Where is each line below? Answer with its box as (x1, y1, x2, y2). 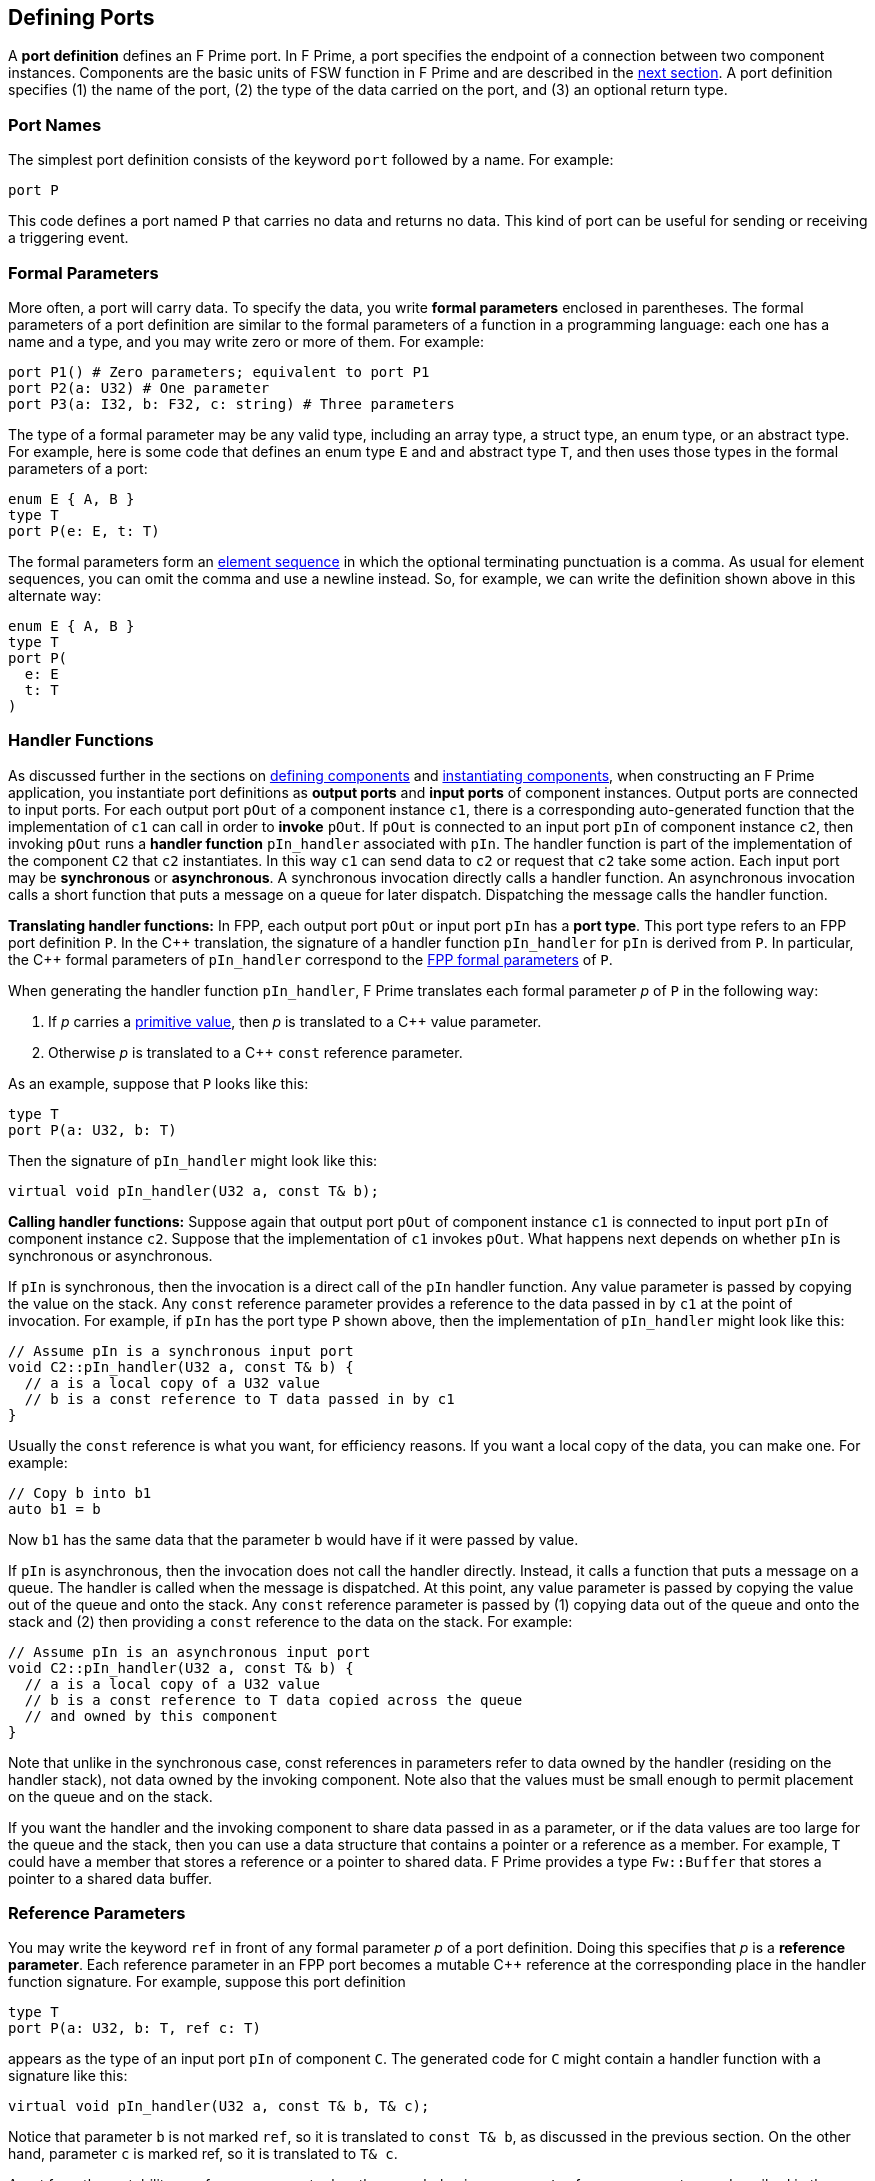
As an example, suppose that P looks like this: (8, 1074, 309, 1092)
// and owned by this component (24, 1707, 278, 1724)
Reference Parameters (8, 1903, 186, 1924)
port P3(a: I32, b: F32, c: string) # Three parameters (8, 395, 455, 412)
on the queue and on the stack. (8, 1787, 213, 1805)
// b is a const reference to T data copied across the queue (24, 1691, 523, 1708)
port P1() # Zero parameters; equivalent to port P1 (8, 363, 430, 380)
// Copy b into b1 (8, 1484, 152, 1501)
